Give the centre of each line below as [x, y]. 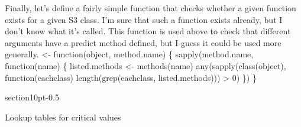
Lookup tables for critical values [63, 117]
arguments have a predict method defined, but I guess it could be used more [143, 42]
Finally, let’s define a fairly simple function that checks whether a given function [150, 8]
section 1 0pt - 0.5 [32, 97]
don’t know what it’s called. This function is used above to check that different [148, 31]
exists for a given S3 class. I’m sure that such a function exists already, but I [144, 19]
